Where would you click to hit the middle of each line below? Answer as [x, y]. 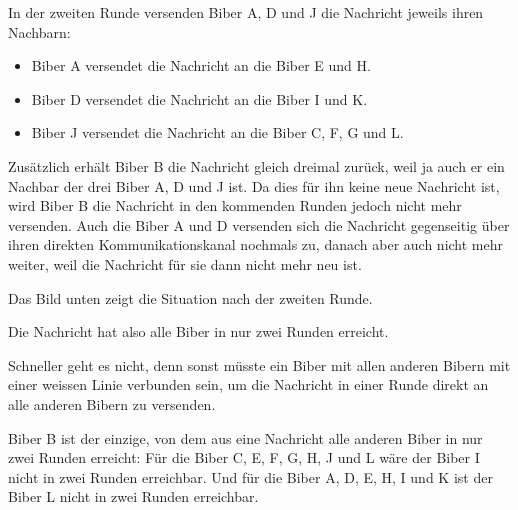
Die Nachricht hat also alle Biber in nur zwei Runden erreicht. [198, 331]
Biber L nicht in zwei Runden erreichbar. [133, 496]
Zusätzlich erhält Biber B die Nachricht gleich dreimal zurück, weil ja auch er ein [256, 165]
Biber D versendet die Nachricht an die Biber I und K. [199, 98]
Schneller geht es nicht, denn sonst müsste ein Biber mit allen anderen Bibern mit [259, 364]
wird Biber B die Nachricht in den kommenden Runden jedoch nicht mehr [235, 205]
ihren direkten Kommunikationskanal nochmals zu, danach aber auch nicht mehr [256, 244]
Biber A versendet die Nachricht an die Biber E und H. [201, 65]
